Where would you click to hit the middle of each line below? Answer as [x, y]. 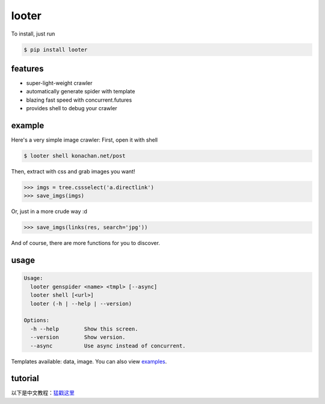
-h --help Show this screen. [84, 329]
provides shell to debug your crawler [72, 108]
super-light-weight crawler [59, 83]
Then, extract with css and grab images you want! [73, 172]
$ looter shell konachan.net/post [75, 156]
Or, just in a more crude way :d [49, 211]
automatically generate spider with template [81, 92]
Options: [37, 320]
